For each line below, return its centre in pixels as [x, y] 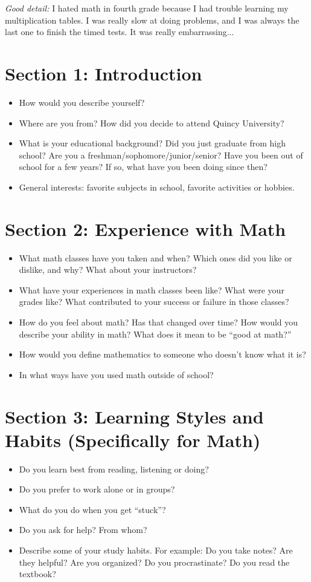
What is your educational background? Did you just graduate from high [152, 143]
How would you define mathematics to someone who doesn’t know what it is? [162, 354]
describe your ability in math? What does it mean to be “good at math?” [155, 334]
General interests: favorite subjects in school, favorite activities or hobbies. [157, 187]
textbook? [37, 574]
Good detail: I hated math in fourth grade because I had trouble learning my [147, 8]
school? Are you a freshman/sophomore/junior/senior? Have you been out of [161, 155]
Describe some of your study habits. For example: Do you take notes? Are [156, 550]
